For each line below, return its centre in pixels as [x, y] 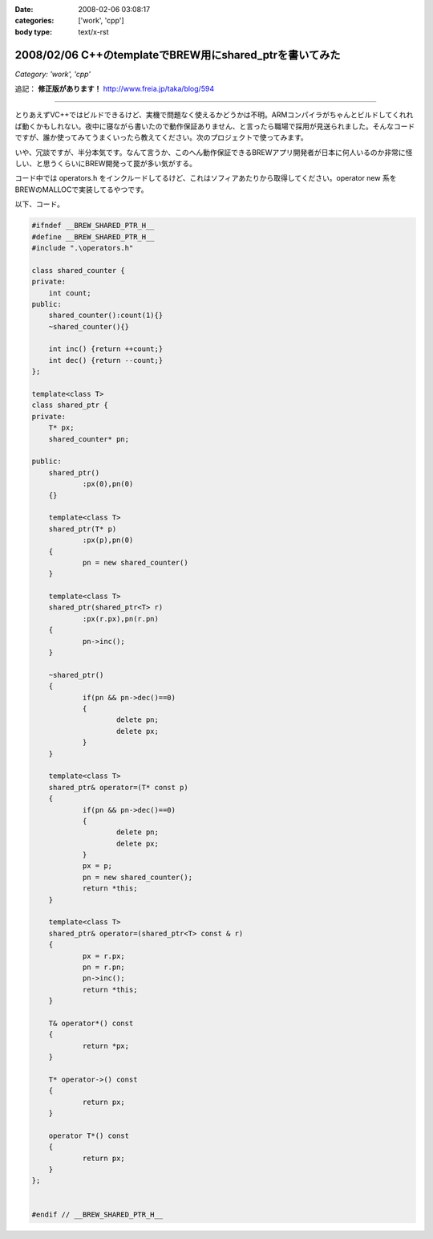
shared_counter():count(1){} [106, 316]
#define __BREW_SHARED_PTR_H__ [93, 236]
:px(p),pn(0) [108, 540]
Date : [24, 9]
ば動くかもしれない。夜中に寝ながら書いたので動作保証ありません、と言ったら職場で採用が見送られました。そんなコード [215, 126]
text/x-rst [93, 31]
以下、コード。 [39, 204]
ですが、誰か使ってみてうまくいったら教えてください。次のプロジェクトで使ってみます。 [161, 137]
